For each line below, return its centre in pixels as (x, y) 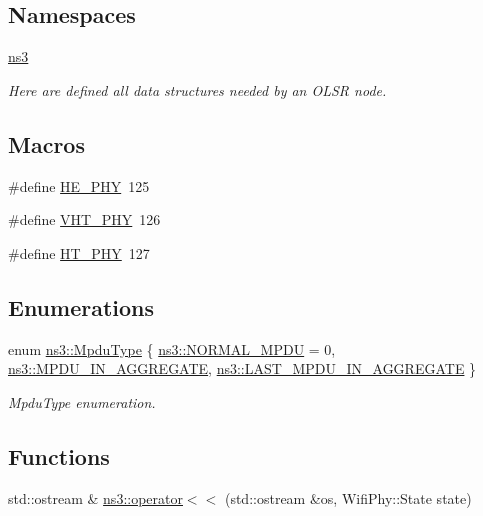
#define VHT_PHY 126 (84, 219)
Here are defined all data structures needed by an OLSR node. (197, 89)
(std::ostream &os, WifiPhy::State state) (348, 497)
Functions (59, 455)
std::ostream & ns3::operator (95, 497)
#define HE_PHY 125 (79, 185)
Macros (46, 143)
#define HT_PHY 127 (79, 252)
